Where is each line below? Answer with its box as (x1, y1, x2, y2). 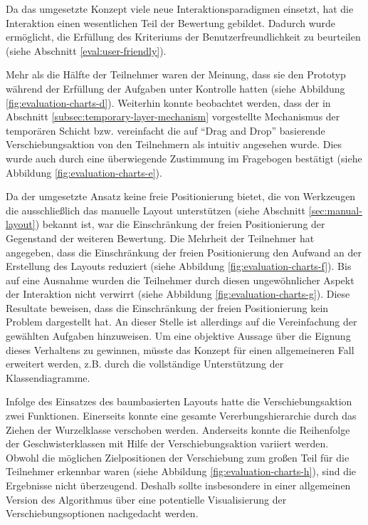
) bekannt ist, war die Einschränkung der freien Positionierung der (35, 217, 325, 232)
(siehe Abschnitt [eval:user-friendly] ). (6, 43, 167, 58)
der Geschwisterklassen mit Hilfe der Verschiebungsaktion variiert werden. (6, 436, 329, 451)
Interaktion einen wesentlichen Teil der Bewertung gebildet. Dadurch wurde (6, 15, 336, 30)
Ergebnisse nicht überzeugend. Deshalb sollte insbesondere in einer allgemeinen (6, 478, 351, 492)
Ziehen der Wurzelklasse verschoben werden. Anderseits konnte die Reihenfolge (6, 422, 350, 437)
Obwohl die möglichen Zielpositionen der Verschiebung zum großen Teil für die (6, 449, 349, 464)
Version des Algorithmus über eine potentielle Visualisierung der (6, 492, 287, 506)
